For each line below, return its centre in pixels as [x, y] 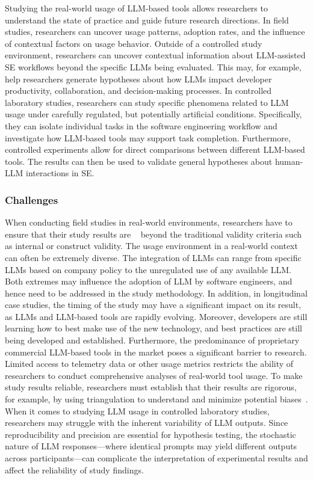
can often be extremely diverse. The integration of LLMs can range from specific [153, 257]
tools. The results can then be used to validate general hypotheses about [139, 161]
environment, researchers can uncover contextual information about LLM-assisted [155, 55]
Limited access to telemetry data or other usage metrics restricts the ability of [149, 364]
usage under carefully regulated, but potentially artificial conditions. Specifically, [153, 114]
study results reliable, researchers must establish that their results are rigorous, [151, 387]
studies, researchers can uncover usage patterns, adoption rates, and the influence [155, 32]
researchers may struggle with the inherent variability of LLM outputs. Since [147, 423]
